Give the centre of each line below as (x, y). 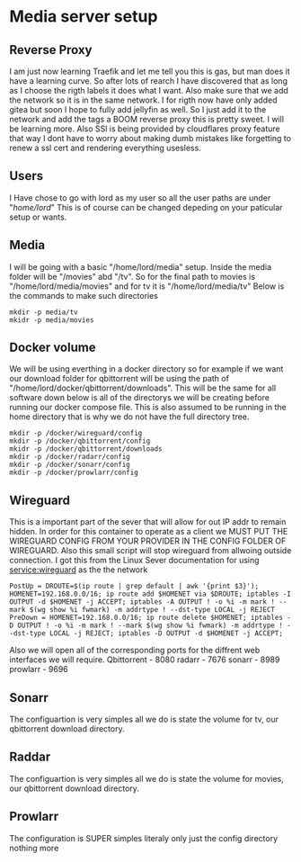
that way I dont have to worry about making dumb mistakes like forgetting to (150, 138)
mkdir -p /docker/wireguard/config (76, 434)
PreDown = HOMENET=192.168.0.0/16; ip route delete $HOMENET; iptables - (150, 618)
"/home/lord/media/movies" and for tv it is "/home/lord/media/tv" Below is (147, 286)
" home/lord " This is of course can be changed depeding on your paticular (146, 207)
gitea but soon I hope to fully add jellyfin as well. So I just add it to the (138, 109)
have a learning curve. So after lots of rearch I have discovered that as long (148, 81)
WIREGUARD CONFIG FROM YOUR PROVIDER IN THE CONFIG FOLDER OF (148, 541)
